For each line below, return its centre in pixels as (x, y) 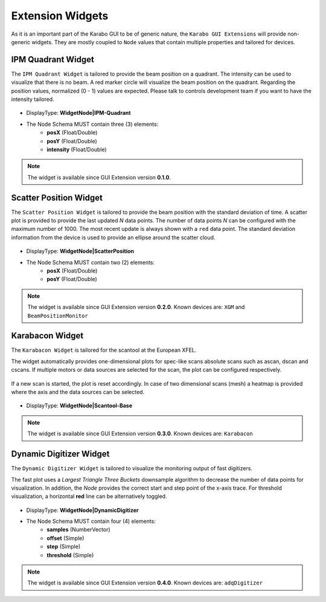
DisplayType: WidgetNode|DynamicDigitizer (82, 510)
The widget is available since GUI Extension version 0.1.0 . (99, 177)
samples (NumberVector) (79, 529)
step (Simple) (64, 546)
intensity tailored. (33, 99)
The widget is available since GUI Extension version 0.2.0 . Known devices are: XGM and (136, 307)
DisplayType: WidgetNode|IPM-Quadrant (78, 113)
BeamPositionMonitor (58, 316)
